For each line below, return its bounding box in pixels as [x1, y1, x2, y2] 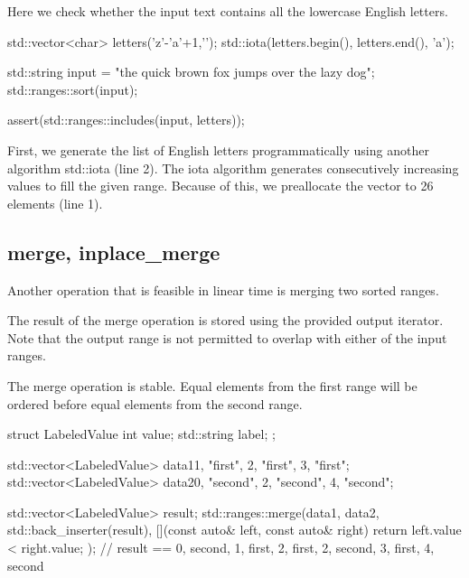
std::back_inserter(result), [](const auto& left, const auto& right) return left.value [7, 520, 462, 539]
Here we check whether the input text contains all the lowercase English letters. [7, 2, 448, 20]
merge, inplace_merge [7, 238, 220, 266]
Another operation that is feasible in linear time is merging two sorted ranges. [7, 280, 439, 299]
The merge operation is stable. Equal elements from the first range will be [7, 376, 417, 395]
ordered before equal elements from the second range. [7, 394, 303, 413]
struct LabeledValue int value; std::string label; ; [7, 424, 276, 443]
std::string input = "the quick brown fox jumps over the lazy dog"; [7, 62, 375, 81]
